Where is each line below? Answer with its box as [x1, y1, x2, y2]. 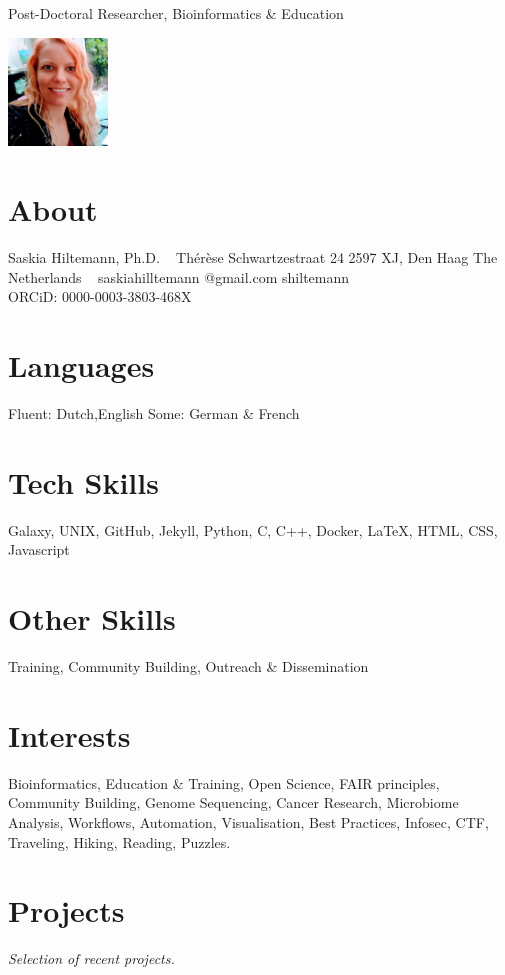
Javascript [8, 539, 70, 560]
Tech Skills [8, 461, 159, 502]
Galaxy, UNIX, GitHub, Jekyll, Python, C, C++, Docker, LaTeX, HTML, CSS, [8, 519, 498, 540]
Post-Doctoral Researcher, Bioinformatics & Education [8, 3, 344, 23]
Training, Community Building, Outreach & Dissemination [8, 656, 369, 677]
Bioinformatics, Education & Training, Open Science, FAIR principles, [8, 772, 440, 793]
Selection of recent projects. [8, 948, 175, 969]
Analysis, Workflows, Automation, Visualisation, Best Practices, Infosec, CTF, [8, 812, 489, 832]
